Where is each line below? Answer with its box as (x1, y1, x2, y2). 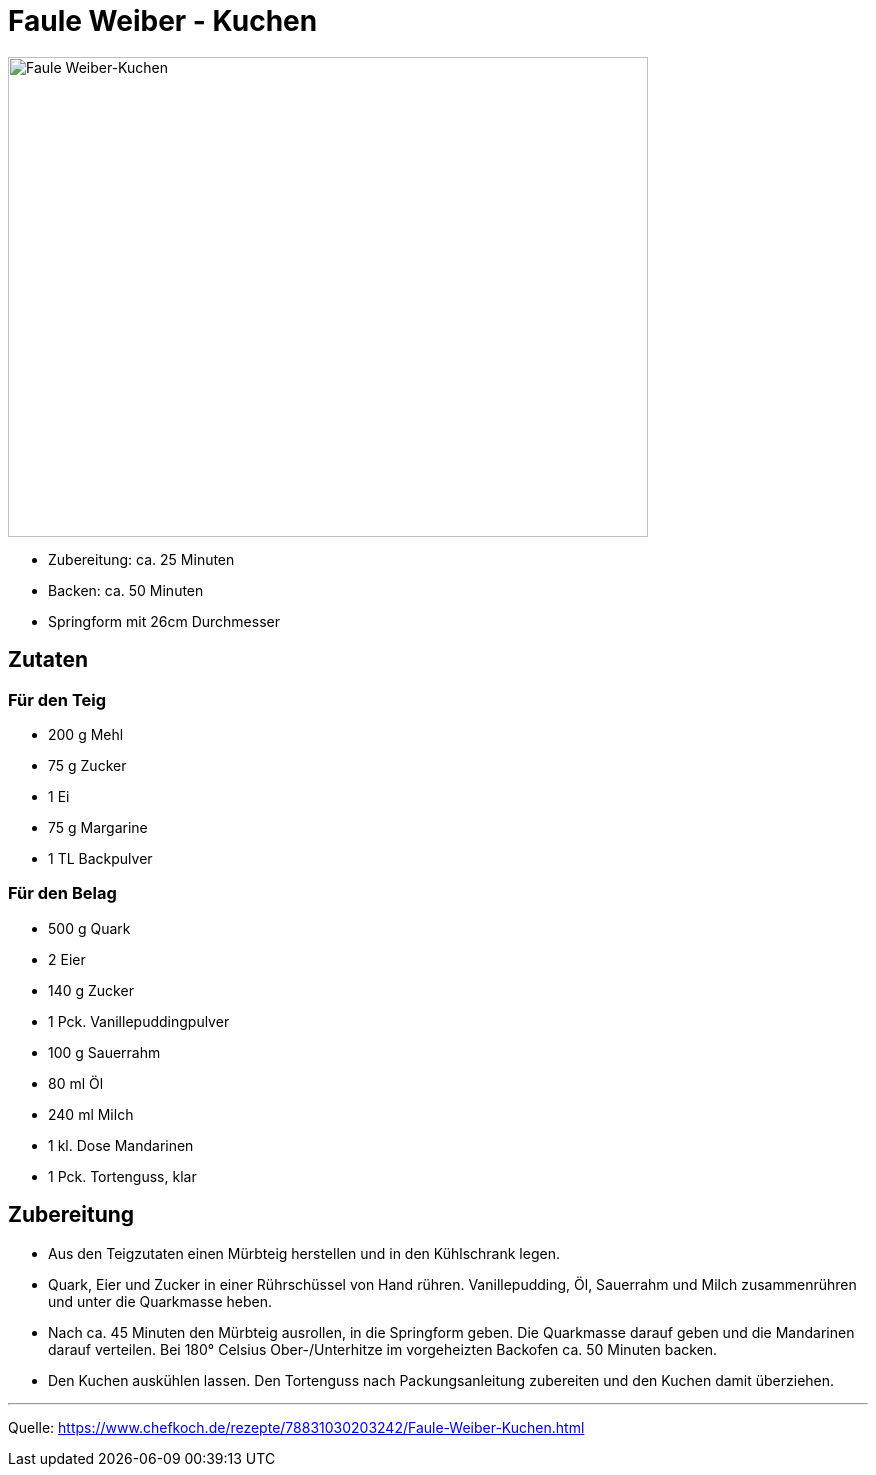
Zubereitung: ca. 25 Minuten (48, 550, 235, 568)
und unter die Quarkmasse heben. (48, 1292, 272, 1310)
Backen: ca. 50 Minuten (48, 581, 204, 599)
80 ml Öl (48, 1074, 104, 1092)
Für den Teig (8, 689, 107, 710)
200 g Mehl (48, 725, 124, 743)
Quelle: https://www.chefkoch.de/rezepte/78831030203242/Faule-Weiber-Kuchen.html (8, 1418, 585, 1436)
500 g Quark (48, 919, 131, 937)
